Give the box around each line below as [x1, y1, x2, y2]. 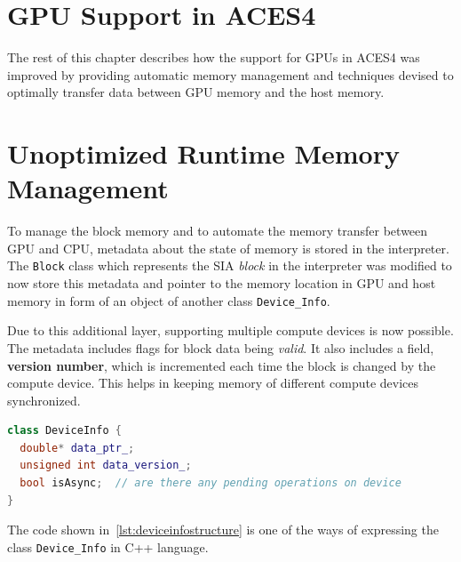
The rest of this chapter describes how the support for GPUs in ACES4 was [7, 48, 420, 67]
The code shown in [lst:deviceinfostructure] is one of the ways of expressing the [7, 520, 439, 539]
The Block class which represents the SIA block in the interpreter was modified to [7, 256, 452, 275]
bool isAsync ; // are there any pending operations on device [20, 477, 401, 490]
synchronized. [7, 390, 81, 409]
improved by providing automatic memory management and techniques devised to [7, 65, 454, 84]
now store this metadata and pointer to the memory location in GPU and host [7, 274, 436, 293]
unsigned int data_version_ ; [20, 459, 192, 472]
